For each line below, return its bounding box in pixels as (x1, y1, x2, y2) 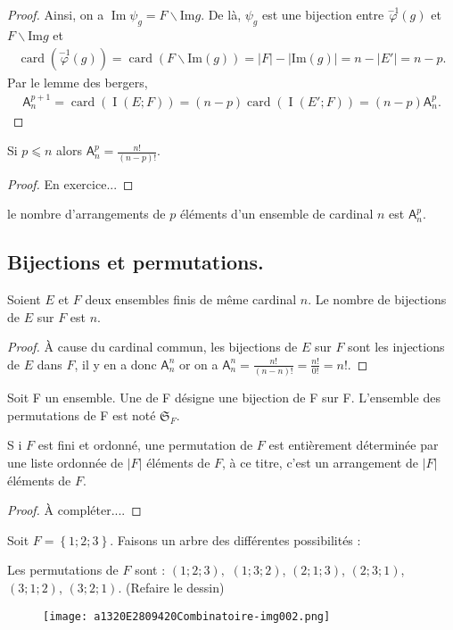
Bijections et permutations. (7, 248, 264, 276)
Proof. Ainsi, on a (7, 5, 104, 24)
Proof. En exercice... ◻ (7, 174, 134, 193)
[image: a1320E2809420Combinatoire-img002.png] (43, 609, 331, 623)
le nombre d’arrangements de (7, 204, 166, 223)
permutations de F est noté (7, 405, 156, 424)
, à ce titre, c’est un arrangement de (222, 452, 418, 471)
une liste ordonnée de (7, 452, 124, 471)
